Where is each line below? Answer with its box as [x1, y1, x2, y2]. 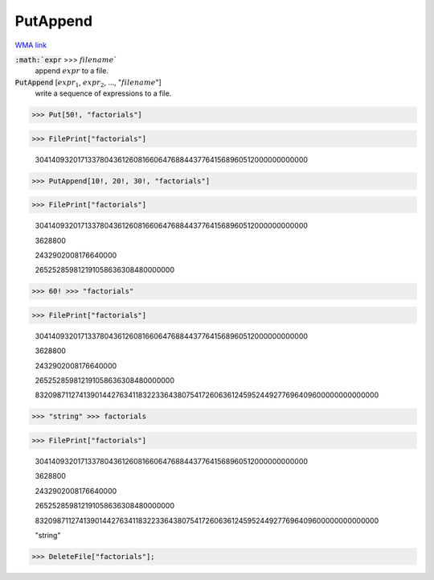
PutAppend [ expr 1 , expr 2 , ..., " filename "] [14, 77, 162, 88]
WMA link [14, 40, 47, 50]
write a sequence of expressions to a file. [35, 88, 172, 98]
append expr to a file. [35, 66, 108, 76]
